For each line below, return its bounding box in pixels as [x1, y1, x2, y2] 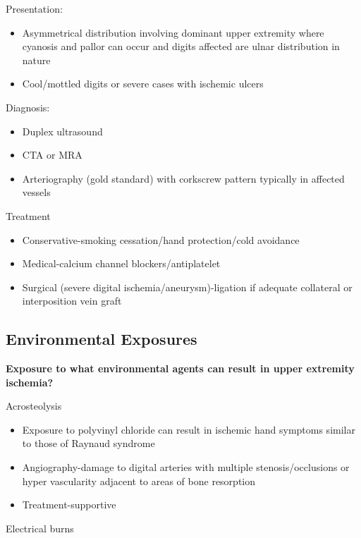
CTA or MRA [22, 147, 82, 162]
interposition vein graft [22, 293, 122, 308]
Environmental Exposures [6, 328, 197, 350]
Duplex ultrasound [22, 123, 103, 138]
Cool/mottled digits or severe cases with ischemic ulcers [22, 76, 264, 91]
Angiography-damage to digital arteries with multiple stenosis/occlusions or [22, 460, 350, 475]
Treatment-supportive [22, 497, 116, 512]
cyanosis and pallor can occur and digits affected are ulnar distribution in [22, 39, 340, 54]
